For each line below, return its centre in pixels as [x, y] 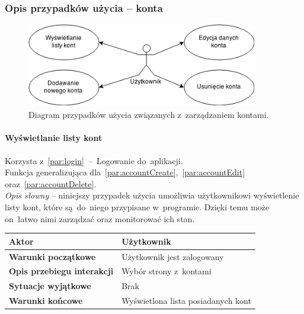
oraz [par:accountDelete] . [51, 183]
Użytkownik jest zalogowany [173, 256]
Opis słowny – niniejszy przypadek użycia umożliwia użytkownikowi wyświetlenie [152, 195]
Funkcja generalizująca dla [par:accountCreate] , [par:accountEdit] [125, 172]
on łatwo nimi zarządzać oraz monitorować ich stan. [100, 218]
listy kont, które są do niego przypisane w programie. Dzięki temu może [137, 207]
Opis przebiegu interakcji [61, 271]
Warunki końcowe [46, 301]
